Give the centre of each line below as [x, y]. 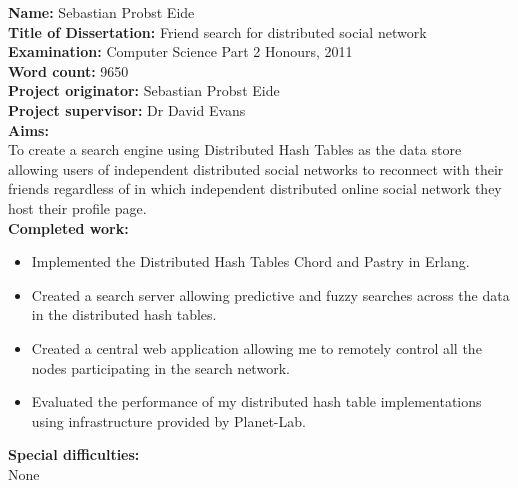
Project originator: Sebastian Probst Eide [144, 90]
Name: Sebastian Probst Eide [101, 12]
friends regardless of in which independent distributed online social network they [255, 188]
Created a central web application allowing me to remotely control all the [256, 347]
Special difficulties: [74, 454]
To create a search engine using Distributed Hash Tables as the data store [235, 149]
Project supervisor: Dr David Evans [127, 109]
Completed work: [68, 227]
